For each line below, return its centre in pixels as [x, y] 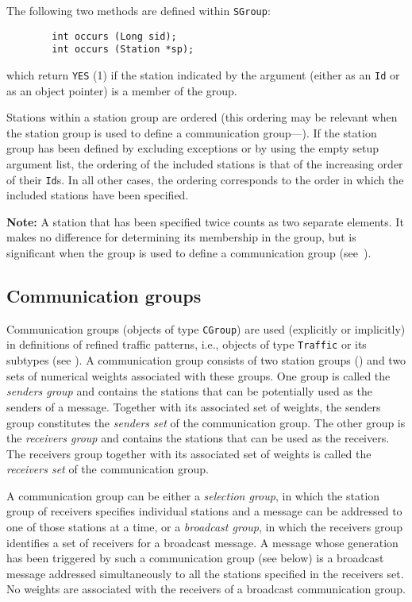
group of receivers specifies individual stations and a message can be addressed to [204, 511]
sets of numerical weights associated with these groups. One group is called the [198, 375]
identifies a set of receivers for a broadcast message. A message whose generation [202, 542]
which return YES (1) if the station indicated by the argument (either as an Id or [203, 74]
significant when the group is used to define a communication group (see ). [189, 253]
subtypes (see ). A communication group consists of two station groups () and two [206, 360]
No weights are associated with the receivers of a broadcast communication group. [206, 589]
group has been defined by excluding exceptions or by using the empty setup [193, 148]
